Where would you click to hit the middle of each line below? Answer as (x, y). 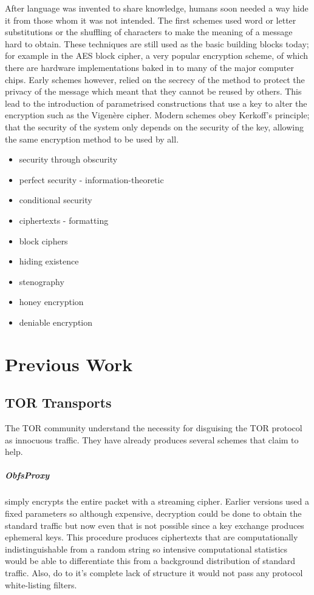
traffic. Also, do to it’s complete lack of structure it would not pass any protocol (154, 572)
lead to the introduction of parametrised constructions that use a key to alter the (156, 103)
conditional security (56, 200)
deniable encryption (56, 322)
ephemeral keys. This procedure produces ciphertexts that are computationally (152, 537)
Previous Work (69, 364)
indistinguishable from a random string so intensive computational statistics (146, 549)
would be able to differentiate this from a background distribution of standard (150, 561)
